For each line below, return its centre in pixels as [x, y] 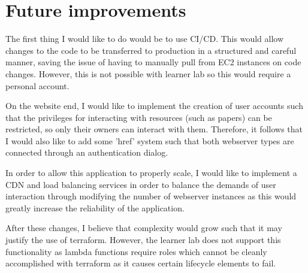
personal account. [37, 85]
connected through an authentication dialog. [87, 152]
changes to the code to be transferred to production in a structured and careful [151, 50]
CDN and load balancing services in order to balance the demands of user [141, 184]
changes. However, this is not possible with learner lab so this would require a [148, 73]
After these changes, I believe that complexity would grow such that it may [144, 228]
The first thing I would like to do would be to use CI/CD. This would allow [145, 39]
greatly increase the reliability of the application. [95, 207]
